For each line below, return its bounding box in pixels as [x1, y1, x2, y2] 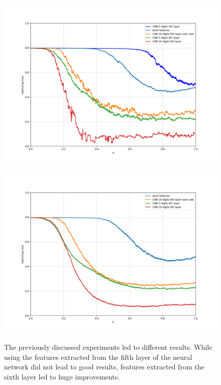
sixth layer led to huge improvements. [4, 371, 120, 381]
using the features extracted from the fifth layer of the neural [4, 351, 192, 362]
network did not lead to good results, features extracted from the [4, 361, 204, 372]
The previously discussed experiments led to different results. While [4, 342, 212, 352]
